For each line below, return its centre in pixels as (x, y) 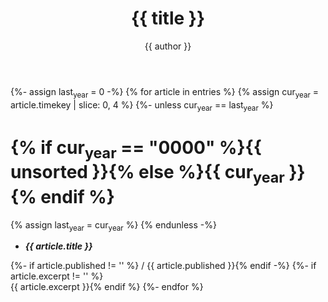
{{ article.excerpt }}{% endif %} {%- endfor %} (107, 287)
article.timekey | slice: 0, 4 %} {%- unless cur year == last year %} (142, 105)
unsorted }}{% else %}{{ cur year (147, 174)
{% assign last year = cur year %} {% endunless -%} (113, 225)
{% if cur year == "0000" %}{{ (136, 149)
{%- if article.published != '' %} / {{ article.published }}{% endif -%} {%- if (163, 266)
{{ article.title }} (58, 246)
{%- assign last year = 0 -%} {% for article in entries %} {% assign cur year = (165, 92)
